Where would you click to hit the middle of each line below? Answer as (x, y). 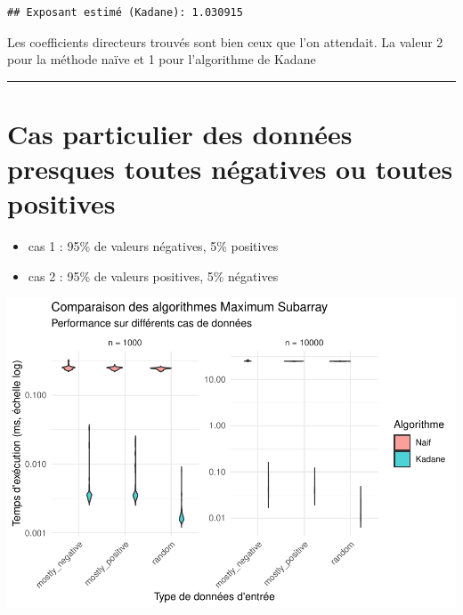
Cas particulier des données (180, 133)
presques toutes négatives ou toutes (230, 169)
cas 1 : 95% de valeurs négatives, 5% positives (153, 246)
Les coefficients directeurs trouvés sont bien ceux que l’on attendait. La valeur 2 (225, 41)
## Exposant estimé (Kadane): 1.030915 (125, 12)
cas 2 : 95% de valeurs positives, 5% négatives (153, 275)
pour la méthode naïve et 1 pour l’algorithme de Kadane (162, 59)
